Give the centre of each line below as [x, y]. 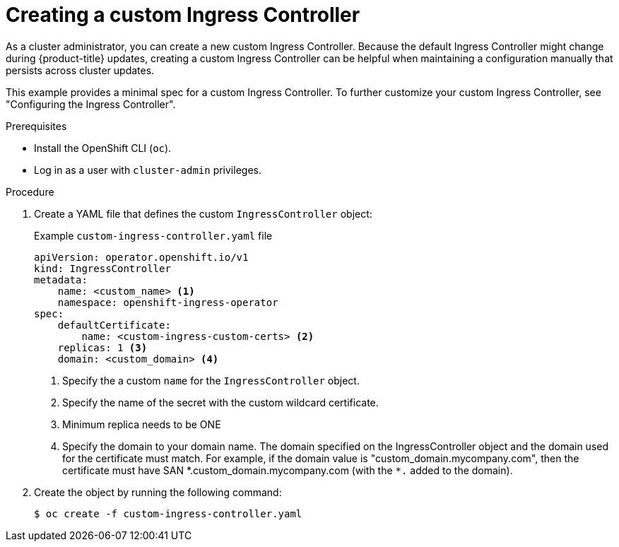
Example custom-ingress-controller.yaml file [153, 235]
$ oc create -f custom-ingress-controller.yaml [168, 513]
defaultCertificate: [114, 325]
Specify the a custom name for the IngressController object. [211, 380]
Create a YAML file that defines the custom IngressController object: [203, 213]
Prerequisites [36, 126]
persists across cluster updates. [80, 70]
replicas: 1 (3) [102, 347]
